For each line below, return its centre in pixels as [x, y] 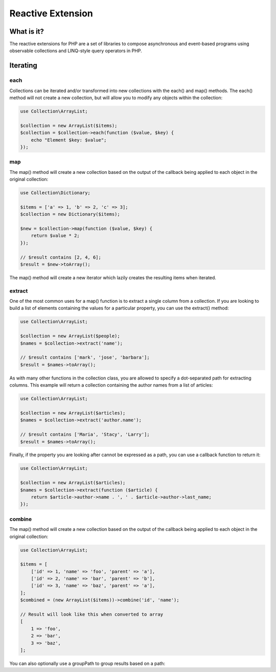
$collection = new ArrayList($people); [70, 336]
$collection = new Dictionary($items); [70, 214]
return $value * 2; [55, 236]
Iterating [24, 66]
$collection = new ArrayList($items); [69, 126]
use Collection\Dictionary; [55, 193]
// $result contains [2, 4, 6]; [61, 257]
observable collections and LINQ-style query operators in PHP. [76, 51]
